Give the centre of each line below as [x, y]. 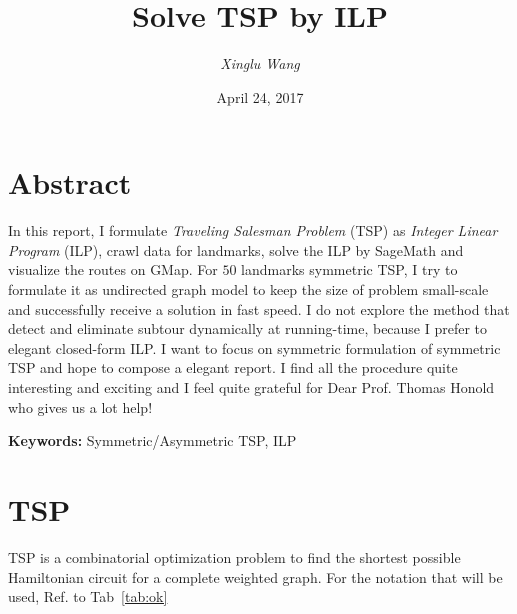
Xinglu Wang [260, 63]
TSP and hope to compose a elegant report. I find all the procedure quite [233, 367]
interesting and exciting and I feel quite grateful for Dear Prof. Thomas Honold [251, 387]
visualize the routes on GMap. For [113, 269]
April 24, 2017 [260, 96]
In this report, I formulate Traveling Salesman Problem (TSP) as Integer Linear [253, 230]
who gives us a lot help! [80, 406]
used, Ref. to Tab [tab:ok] [88, 596]
